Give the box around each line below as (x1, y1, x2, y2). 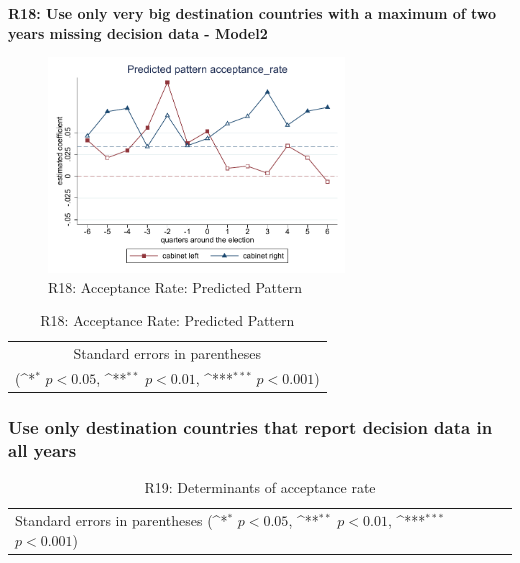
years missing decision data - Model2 (8, 22, 268, 43)
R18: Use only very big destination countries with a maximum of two (8, 3, 497, 23)
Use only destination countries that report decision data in (8, 414, 493, 439)
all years (8, 437, 77, 462)
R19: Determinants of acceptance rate (144, 477, 376, 498)
